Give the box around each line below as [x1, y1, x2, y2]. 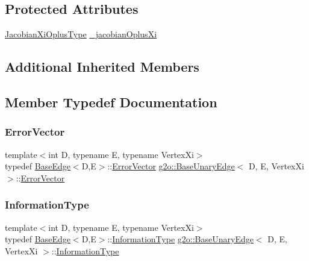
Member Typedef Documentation [5, 92, 217, 111]
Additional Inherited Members [5, 57, 199, 76]
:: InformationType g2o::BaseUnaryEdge [107, 233, 254, 245]
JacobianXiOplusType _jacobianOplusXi [5, 28, 157, 40]
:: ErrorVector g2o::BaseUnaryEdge [107, 160, 235, 172]
